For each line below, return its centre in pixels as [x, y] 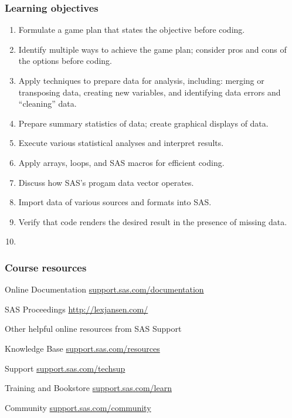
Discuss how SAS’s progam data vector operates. [106, 182]
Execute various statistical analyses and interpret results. [121, 143]
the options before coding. [65, 61]
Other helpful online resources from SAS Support [93, 329]
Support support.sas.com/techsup [65, 368]
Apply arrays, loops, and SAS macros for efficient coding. [121, 162]
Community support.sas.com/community [78, 407]
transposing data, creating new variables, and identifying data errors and [150, 92]
